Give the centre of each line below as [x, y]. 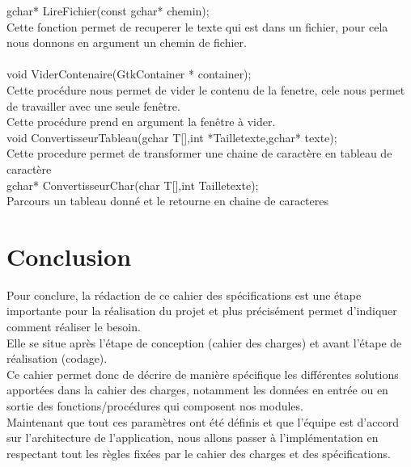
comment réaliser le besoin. [74, 327]
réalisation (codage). [57, 358]
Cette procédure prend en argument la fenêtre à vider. [141, 122]
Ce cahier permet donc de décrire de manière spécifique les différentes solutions [203, 374]
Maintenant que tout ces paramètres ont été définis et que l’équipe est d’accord [203, 421]
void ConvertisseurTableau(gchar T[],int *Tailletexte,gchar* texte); [172, 137]
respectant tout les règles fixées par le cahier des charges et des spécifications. [199, 453]
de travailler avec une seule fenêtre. [93, 105]
